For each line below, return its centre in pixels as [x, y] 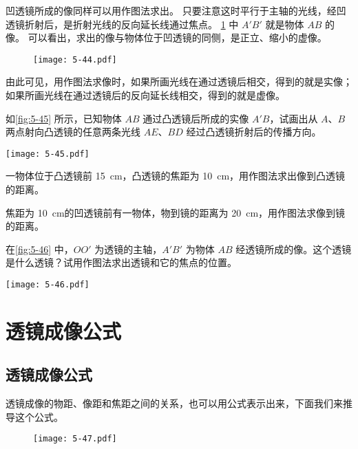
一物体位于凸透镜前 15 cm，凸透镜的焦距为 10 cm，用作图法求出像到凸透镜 [176, 176]
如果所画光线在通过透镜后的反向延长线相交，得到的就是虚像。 [145, 95]
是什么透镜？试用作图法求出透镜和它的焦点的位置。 [121, 262]
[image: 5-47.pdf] [75, 439]
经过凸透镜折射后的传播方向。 [254, 132]
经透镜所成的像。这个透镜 [294, 249]
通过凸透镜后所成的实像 [196, 118]
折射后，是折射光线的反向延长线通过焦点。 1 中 [131, 24]
